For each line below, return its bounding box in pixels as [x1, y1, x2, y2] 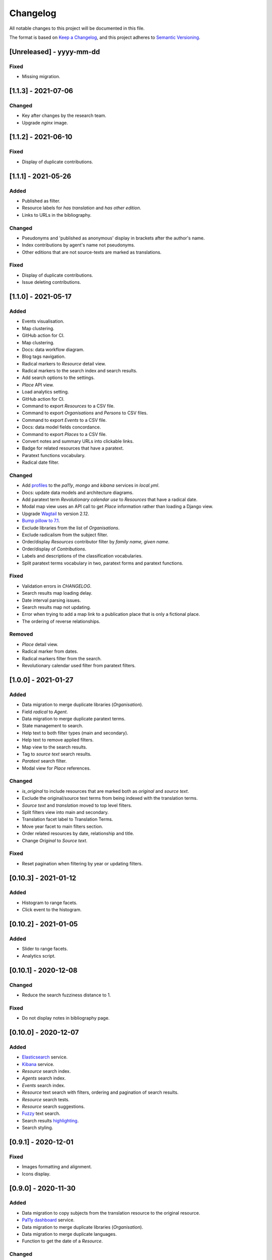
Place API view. [22, 382, 54, 388]
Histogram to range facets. [22, 900, 78, 906]
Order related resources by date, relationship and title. [22, 831, 134, 837]
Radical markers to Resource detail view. [22, 360, 106, 366]
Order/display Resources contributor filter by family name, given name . [22, 539, 170, 545]
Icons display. [22, 1171, 51, 1177]
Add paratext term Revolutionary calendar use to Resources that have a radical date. [22, 496, 197, 502]
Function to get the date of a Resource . [22, 1238, 103, 1244]
